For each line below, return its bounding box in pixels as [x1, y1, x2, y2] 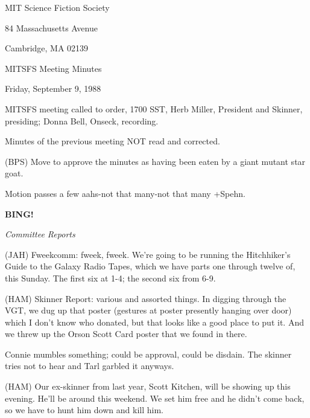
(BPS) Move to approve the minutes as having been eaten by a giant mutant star [5, 155, 306, 167]
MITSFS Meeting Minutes [5, 62, 102, 74]
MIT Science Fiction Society [5, 1, 110, 13]
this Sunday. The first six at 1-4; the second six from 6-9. [5, 271, 216, 284]
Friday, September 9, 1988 [5, 82, 101, 95]
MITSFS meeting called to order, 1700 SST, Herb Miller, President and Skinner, [5, 102, 303, 115]
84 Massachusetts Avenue [5, 21, 98, 34]
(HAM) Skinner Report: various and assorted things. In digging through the [5, 292, 286, 304]
